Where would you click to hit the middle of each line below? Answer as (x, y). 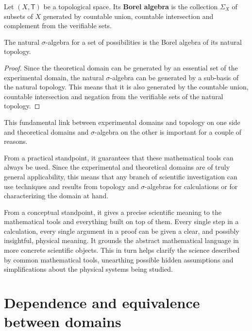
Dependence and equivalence (102, 303)
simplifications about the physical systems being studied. (88, 269)
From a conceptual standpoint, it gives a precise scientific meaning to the (113, 212)
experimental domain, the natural (54, 77)
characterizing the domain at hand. (56, 196)
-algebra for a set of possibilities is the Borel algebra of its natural (143, 42)
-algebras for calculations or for (191, 186)
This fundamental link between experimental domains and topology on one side (122, 122)
